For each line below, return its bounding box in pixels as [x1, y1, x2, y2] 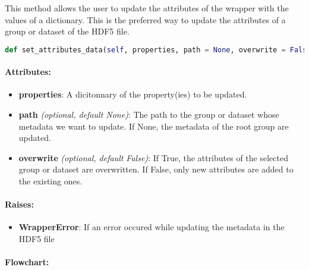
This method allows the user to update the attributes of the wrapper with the [5, 2, 289, 14]
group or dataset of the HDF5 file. [5, 25, 130, 37]
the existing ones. [18, 175, 83, 187]
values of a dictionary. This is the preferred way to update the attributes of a [5, 13, 286, 26]
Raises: [5, 198, 34, 211]
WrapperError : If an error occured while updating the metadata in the [18, 221, 285, 233]
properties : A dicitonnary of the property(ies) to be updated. [18, 88, 247, 101]
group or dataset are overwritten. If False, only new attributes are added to [18, 163, 294, 175]
